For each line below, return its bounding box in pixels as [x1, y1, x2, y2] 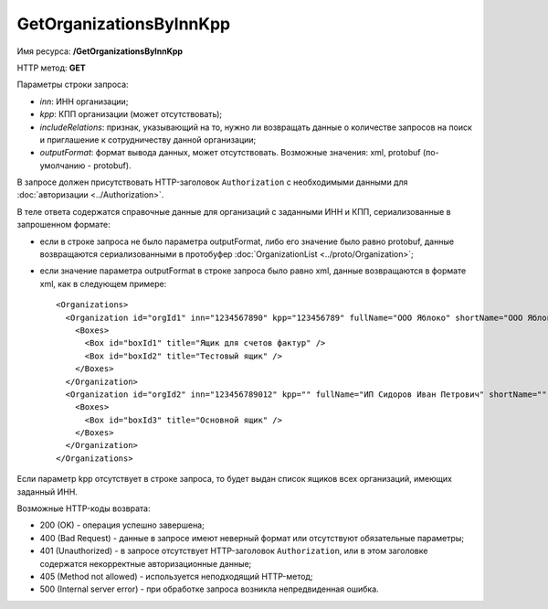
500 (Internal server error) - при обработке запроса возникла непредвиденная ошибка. [39, 583, 379, 594]
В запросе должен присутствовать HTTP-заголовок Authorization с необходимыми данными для [16, 176, 408, 187]
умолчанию [39, 160, 86, 171]
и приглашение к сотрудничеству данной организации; [39, 134, 257, 145]
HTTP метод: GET [16, 62, 86, 73]
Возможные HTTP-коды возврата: [16, 503, 151, 514]
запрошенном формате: [16, 219, 111, 230]
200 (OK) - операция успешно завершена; [39, 519, 205, 530]
